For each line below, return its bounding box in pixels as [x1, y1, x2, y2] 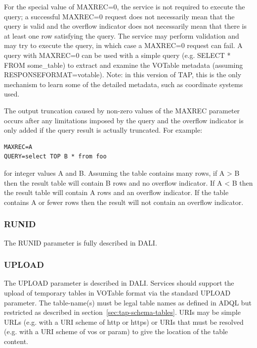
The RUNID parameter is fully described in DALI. [4, 237, 157, 248]
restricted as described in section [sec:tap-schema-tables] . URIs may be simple [4, 307, 241, 317]
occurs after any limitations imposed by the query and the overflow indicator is [4, 115, 244, 125]
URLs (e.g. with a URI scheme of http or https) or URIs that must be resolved [4, 316, 244, 327]
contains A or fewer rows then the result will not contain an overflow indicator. [4, 197, 244, 207]
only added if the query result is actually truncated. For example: [4, 125, 203, 135]
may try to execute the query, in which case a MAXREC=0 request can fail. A [4, 40, 243, 50]
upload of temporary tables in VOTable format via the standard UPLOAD [4, 287, 231, 298]
